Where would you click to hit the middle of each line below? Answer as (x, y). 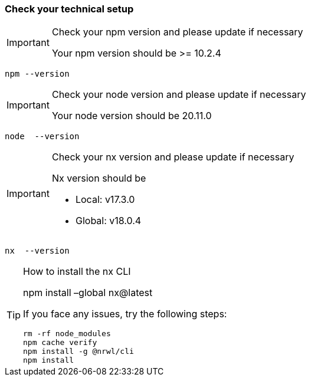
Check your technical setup (69, 9)
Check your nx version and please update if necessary (173, 157)
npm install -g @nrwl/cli (78, 352)
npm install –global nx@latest (88, 293)
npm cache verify (60, 343)
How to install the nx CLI (77, 272)
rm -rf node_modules (67, 334)
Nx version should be (99, 178)
